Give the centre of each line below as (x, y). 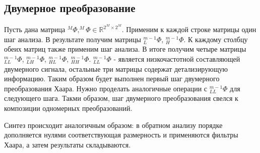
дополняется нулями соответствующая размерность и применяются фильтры (121, 135)
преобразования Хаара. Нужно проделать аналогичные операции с (106, 88)
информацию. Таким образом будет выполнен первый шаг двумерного (112, 79)
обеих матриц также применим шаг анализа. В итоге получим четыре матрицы (125, 49)
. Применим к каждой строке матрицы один (189, 29)
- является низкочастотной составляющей (177, 59)
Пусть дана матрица (35, 29)
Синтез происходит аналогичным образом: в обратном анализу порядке (113, 125)
